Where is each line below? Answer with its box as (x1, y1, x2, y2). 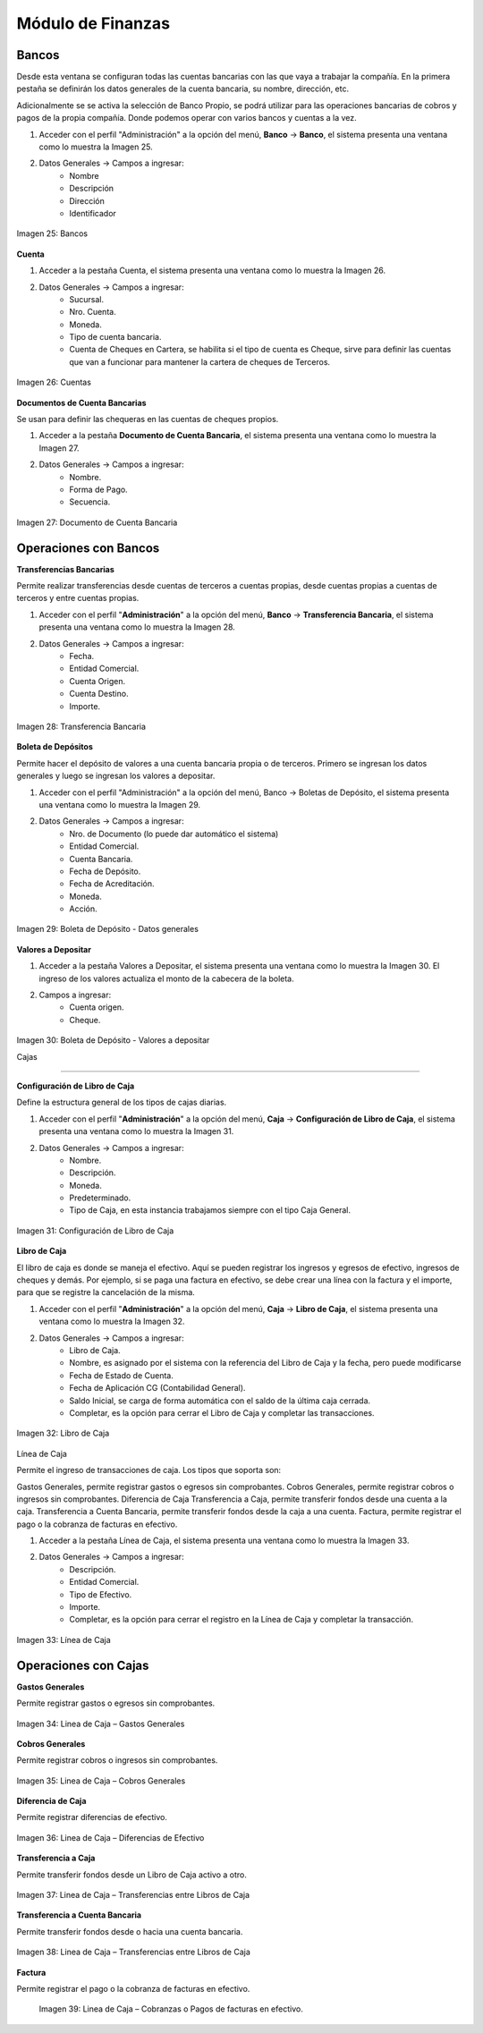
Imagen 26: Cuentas (16, 377, 91, 388)
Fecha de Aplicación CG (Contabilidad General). (69, 1383, 246, 1393)
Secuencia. (69, 496, 111, 507)
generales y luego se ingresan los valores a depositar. (16, 770, 216, 782)
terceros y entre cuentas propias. (16, 593, 140, 604)
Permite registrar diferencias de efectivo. (16, 1812, 167, 1823)
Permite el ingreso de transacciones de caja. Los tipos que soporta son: (16, 1465, 282, 1476)
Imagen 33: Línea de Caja (16, 1634, 111, 1645)
